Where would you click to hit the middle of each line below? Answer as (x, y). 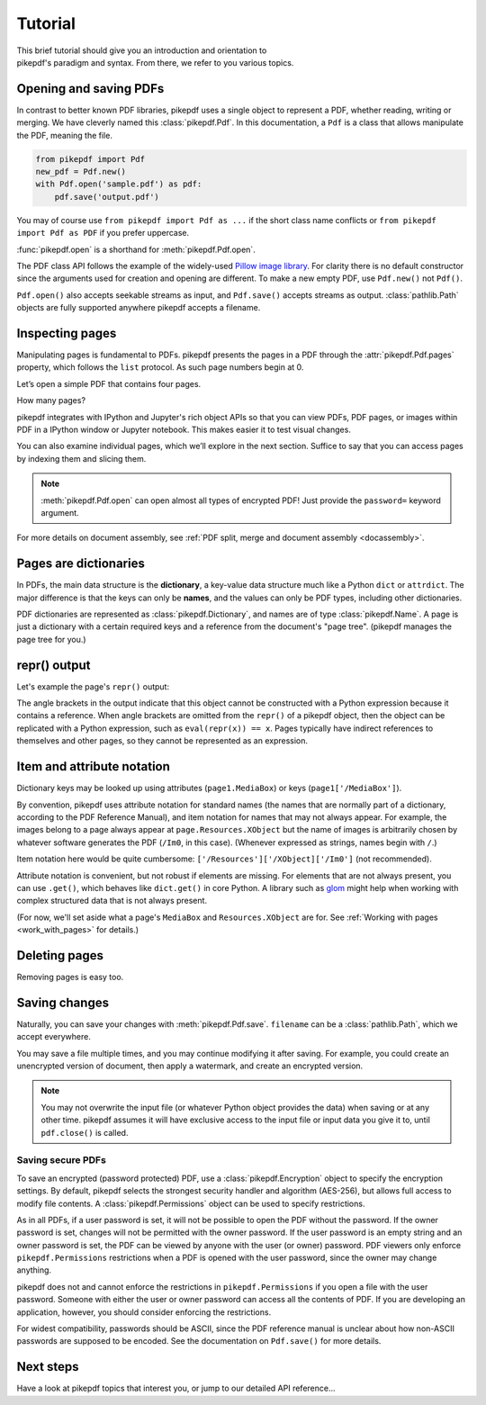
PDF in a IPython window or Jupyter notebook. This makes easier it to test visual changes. (184, 429)
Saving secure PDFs (62, 1160)
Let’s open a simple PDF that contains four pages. (109, 383)
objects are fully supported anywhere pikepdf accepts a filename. (139, 308)
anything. (34, 1270)
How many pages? (51, 401)
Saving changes (63, 1002)
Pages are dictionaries (81, 564)
